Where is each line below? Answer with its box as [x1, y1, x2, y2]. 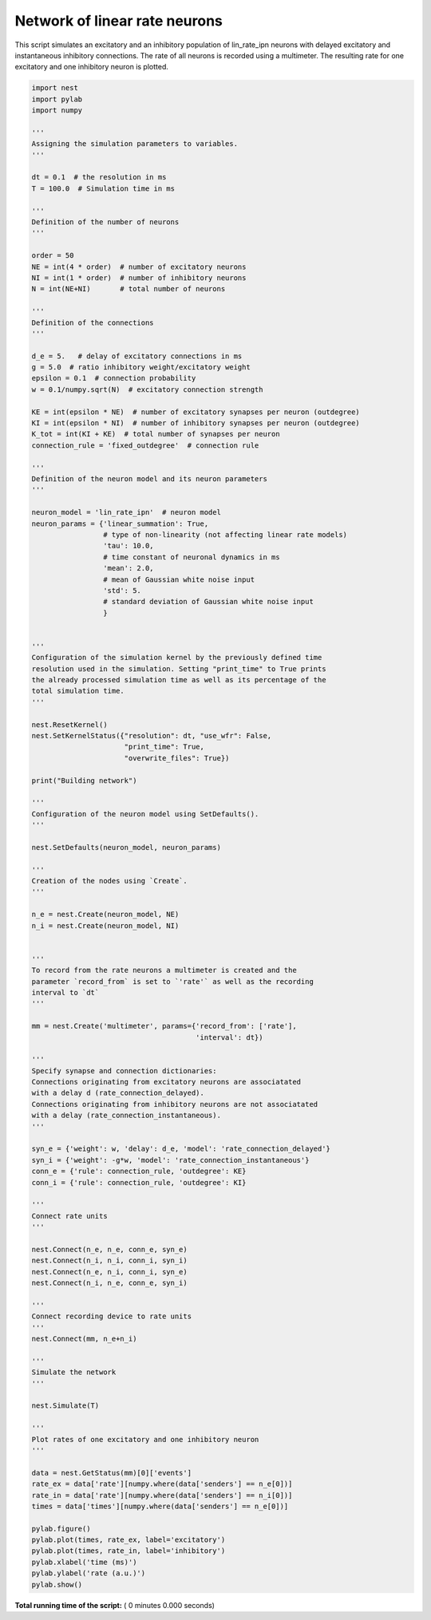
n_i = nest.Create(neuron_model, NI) [31, 921, 180, 930]
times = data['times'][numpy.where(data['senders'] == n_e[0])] [31, 1501, 289, 1511]
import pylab [31, 94, 83, 104]
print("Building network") [31, 776, 137, 785]
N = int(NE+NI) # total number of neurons [31, 284, 226, 294]
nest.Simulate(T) [31, 1401, 100, 1410]
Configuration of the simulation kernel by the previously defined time [31, 653, 322, 662]
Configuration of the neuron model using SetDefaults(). [31, 809, 259, 818]
